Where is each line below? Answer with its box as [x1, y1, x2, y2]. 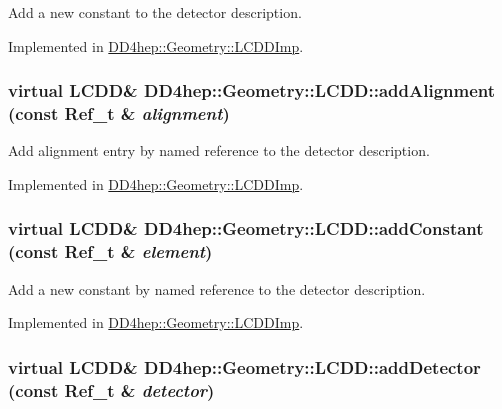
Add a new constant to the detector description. [8, 2, 302, 22]
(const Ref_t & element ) [8, 239, 213, 264]
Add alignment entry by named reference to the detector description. [8, 140, 430, 161]
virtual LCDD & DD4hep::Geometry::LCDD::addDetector [8, 354, 481, 379]
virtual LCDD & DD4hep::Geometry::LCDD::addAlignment [8, 78, 496, 103]
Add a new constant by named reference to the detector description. [8, 278, 426, 299]
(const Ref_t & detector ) [8, 377, 215, 402]
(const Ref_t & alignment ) [8, 101, 230, 126]
